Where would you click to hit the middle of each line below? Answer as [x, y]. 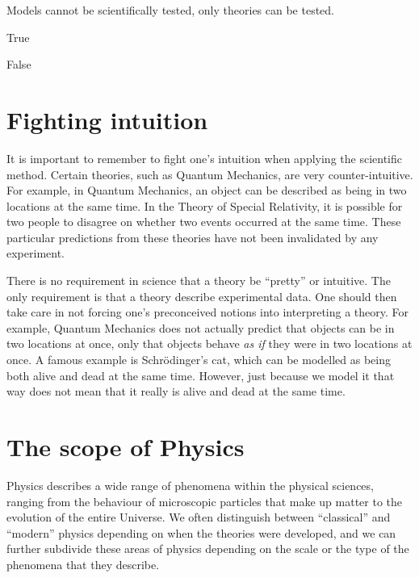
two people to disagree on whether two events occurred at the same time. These [204, 222]
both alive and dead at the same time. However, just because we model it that [201, 375]
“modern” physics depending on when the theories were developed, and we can [201, 532]
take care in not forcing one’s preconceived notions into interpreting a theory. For [208, 312]
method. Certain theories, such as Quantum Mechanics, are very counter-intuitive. [210, 174]
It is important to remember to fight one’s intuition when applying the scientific [204, 158]
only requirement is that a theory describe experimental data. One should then [202, 296]
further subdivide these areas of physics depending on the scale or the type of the [208, 549]
